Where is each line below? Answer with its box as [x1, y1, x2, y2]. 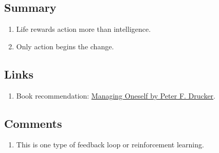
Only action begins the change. [16, 41, 114, 51]
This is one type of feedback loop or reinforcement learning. [16, 139, 204, 150]
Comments [4, 115, 62, 131]
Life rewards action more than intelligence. [16, 24, 151, 34]
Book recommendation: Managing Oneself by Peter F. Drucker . [16, 90, 215, 101]
